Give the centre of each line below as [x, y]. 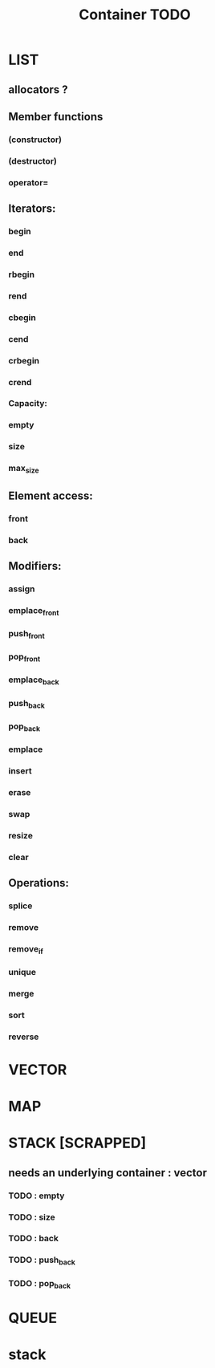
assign [22, 589]
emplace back [34, 680]
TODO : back [33, 1239]
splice [20, 906]
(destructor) [33, 160]
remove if [26, 950]
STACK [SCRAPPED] [77, 1143]
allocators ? [38, 89]
